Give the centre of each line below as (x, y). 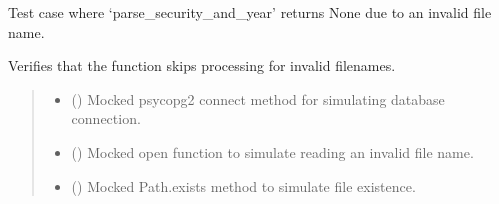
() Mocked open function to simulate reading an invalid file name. (272, 151)
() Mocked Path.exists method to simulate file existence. (243, 185)
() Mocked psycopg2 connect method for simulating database (258, 98)
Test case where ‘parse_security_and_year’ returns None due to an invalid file (250, 12)
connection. (106, 118)
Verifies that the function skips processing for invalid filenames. (202, 65)
